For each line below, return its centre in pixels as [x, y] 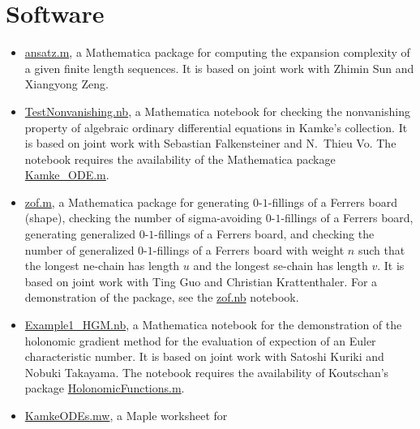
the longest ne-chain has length [102, 266]
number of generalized [79, 249]
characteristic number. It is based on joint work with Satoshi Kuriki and [204, 356]
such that [381, 249]
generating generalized [80, 234]
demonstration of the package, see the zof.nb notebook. [162, 297]
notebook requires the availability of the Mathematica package [180, 159]
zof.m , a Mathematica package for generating [137, 202]
